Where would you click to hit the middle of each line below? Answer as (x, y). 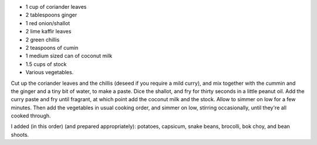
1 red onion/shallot (48, 23)
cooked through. (31, 116)
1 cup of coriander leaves (56, 7)
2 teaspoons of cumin (52, 47)
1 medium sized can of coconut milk (69, 56)
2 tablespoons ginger (51, 15)
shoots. (20, 134)
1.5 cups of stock (46, 64)
